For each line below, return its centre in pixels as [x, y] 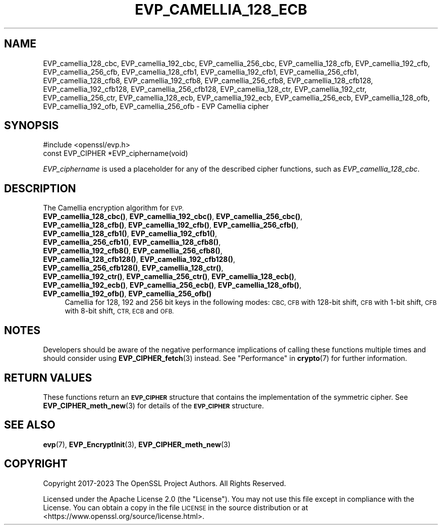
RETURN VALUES [48, 378]
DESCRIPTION [40, 188]
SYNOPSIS [32, 126]
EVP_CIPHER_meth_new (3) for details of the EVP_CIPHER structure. [153, 405]
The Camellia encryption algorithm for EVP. [114, 208]
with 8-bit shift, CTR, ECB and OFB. [119, 311]
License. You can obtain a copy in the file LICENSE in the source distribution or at [176, 507]
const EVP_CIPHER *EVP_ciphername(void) [116, 153]
